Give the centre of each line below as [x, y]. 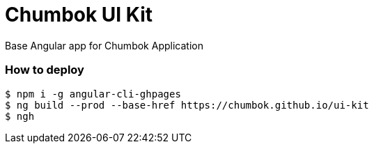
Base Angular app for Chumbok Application [104, 45]
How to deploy [45, 70]
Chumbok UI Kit [79, 15]
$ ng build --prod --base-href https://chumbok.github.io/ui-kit [187, 105]
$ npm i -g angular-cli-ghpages [93, 94]
